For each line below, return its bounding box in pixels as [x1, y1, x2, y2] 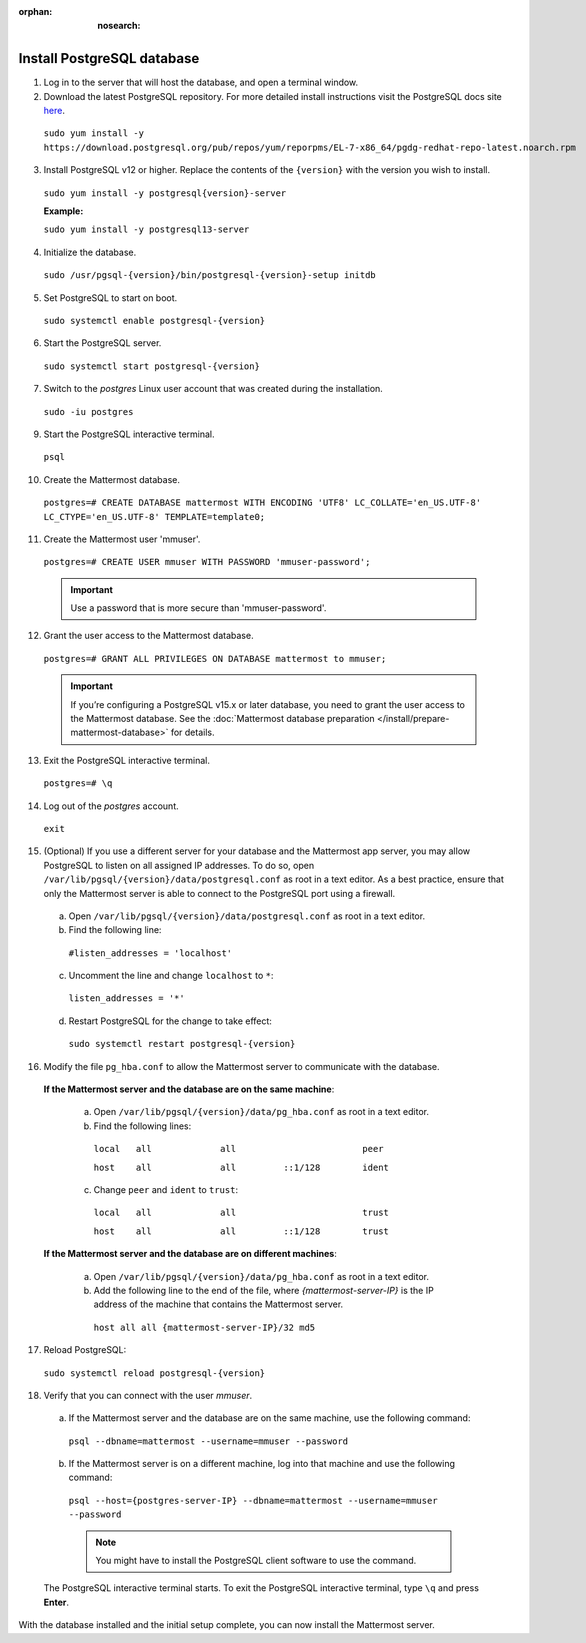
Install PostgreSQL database [18, 50, 200, 67]
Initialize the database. [43, 246, 137, 258]
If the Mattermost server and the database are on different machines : [43, 1248, 337, 1260]
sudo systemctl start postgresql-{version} [43, 360, 260, 372]
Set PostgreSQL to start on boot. [43, 291, 178, 304]
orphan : [18, 6, 53, 17]
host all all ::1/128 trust [93, 1225, 390, 1237]
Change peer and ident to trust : [93, 1184, 239, 1195]
